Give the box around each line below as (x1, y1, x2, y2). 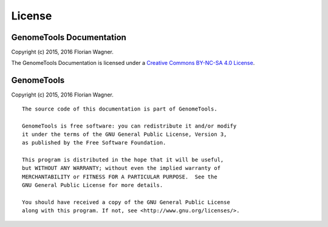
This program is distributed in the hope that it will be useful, (22, 157, 224, 163)
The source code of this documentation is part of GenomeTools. (22, 105, 218, 112)
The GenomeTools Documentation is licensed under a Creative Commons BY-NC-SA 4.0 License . (11, 59, 255, 67)
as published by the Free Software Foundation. (22, 140, 166, 146)
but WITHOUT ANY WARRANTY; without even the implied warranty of (22, 164, 221, 172)
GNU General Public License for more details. (22, 182, 163, 189)
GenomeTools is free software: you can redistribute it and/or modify (22, 122, 237, 129)
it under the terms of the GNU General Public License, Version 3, (22, 130, 227, 138)
